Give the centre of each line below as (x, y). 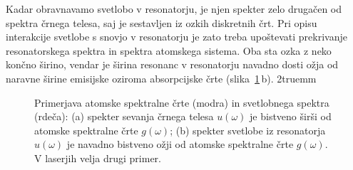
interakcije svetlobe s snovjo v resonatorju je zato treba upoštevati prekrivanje (176, 37)
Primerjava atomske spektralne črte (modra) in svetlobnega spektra (182, 102)
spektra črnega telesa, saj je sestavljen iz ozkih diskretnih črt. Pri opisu (162, 22)
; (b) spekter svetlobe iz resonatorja (248, 130)
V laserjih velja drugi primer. (98, 158)
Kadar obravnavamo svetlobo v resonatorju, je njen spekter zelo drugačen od (174, 9)
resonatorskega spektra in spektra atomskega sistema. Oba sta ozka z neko (169, 50)
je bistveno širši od (291, 116)
